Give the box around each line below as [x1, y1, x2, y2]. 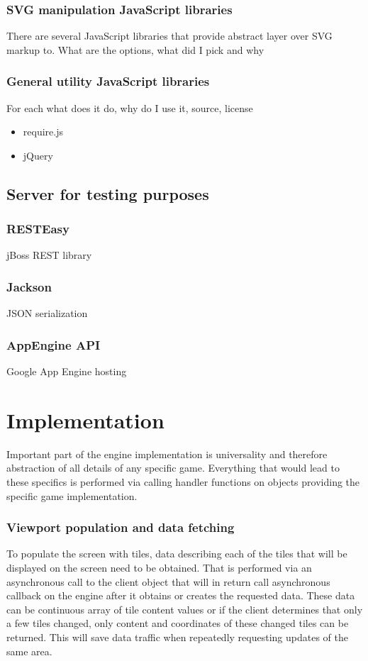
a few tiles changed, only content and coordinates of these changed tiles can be [6, 616, 349, 631]
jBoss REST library [6, 248, 92, 262]
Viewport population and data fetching [6, 518, 235, 536]
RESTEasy [6, 220, 69, 238]
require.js [23, 124, 63, 139]
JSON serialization [6, 306, 88, 321]
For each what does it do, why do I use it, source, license [6, 100, 253, 115]
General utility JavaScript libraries [6, 72, 210, 90]
